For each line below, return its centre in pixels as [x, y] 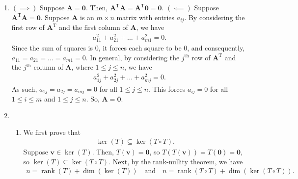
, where [82, 67]
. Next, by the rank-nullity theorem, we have [176, 161]
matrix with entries [146, 17]
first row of [28, 27]
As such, [24, 89]
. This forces [167, 89]
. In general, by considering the [133, 57]
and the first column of [94, 27]
